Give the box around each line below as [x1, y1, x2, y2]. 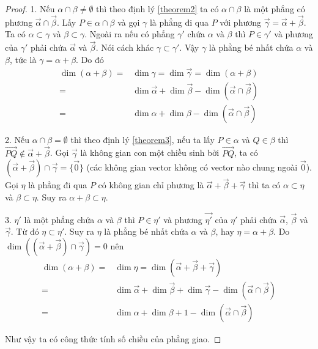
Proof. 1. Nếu [5, 2, 55, 15]
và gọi [117, 15, 140, 28]
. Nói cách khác [95, 41, 154, 54]
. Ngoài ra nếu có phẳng [84, 28, 175, 40]
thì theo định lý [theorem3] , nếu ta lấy [70, 133, 215, 145]
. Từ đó [10, 225, 39, 238]
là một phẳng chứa [24, 213, 95, 226]
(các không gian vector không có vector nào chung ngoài [86, 161, 298, 174]
